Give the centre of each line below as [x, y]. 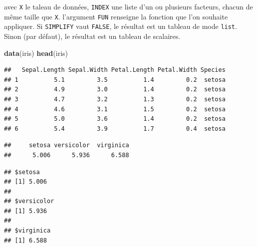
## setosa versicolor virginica [67, 145]
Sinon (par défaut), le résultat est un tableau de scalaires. [92, 36]
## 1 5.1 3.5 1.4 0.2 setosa [115, 80]
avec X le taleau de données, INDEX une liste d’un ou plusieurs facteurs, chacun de [128, 6]
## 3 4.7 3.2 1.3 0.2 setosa [115, 99]
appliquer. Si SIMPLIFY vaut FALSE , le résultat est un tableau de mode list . [121, 26]
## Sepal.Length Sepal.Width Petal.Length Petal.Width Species [115, 70]
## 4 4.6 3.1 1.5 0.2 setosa [115, 109]
